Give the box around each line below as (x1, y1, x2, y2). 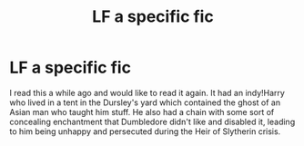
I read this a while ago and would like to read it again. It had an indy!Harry (9, 87, 285, 98)
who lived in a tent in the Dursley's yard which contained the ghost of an (9, 97, 281, 108)
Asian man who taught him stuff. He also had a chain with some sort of (9, 106, 275, 117)
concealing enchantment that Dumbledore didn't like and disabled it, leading (9, 116, 296, 127)
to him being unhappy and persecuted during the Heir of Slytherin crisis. (9, 125, 281, 137)
